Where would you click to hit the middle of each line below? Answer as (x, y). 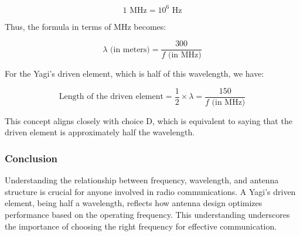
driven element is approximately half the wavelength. (100, 132)
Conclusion (31, 158)
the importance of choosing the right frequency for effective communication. (141, 226)
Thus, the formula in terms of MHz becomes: (86, 26)
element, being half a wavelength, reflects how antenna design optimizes (134, 203)
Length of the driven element (111, 97)
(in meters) (130, 49)
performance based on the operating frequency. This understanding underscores (147, 214)
